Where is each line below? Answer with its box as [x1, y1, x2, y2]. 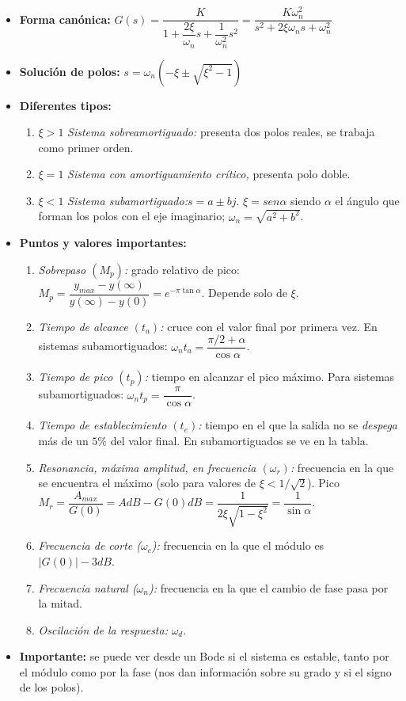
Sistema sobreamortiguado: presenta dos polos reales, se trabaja [67, 124, 375, 140]
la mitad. [38, 595, 82, 611]
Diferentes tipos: [19, 97, 112, 113]
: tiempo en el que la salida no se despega [198, 417, 397, 433]
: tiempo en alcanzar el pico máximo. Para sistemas [144, 368, 395, 385]
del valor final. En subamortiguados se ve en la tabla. [110, 432, 369, 449]
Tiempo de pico [38, 368, 113, 385]
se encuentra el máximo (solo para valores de [38, 474, 256, 491]
